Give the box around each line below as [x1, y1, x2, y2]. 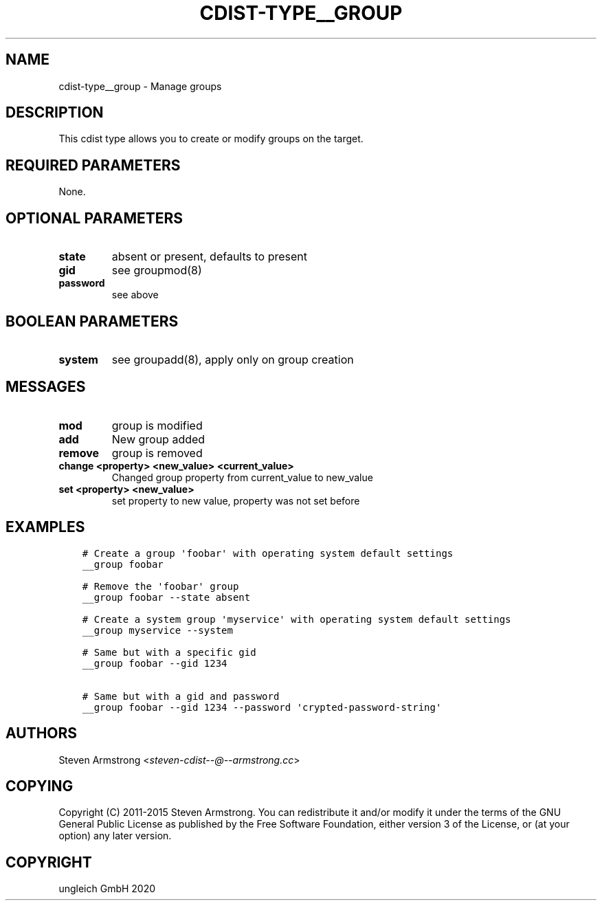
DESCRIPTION [5, 104, 104, 122]
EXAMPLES [5, 518, 85, 536]
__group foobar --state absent [82, 591, 251, 603]
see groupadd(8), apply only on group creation [111, 352, 354, 366]
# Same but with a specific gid [82, 646, 256, 658]
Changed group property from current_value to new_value [111, 471, 373, 483]
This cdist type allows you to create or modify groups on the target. [58, 133, 364, 145]
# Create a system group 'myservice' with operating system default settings [82, 613, 511, 625]
